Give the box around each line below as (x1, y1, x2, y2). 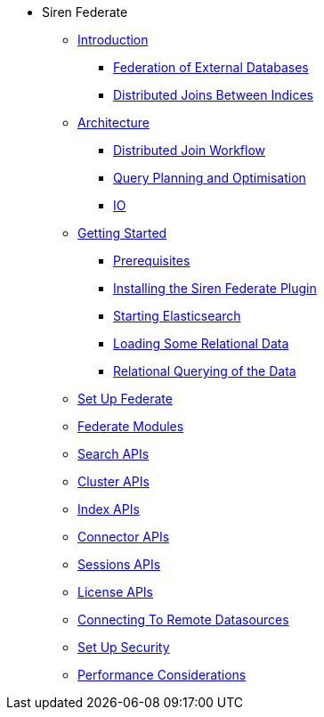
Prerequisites (113, 253, 190, 268)
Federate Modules (77, 419, 184, 434)
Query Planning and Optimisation (113, 170, 306, 185)
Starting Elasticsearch (113, 308, 241, 323)
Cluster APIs (77, 474, 150, 489)
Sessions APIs (77, 557, 161, 572)
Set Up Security (77, 640, 170, 655)
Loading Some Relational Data (113, 336, 289, 351)
